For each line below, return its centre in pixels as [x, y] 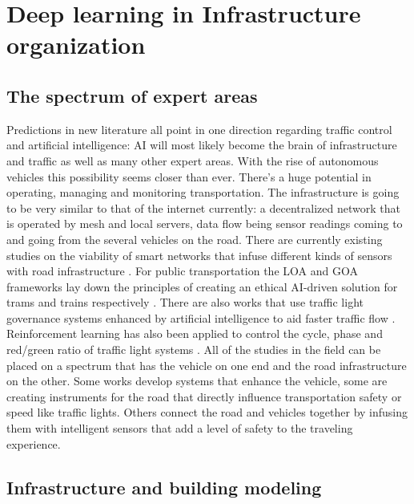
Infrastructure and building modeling [164, 487]
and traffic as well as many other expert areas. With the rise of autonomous [193, 160]
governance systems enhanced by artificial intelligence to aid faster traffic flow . [201, 317]
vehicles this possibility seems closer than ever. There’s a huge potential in [189, 176]
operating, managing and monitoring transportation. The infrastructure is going [203, 192]
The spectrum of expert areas [132, 95]
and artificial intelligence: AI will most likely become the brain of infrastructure [202, 145]
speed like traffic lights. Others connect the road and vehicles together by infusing [207, 412]
